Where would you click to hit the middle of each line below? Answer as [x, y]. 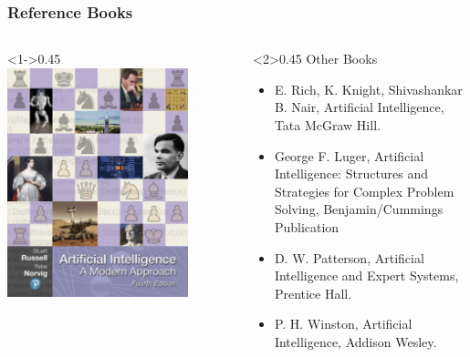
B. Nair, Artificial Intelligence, [359, 107]
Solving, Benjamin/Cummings [359, 209]
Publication [307, 226]
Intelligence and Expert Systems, [366, 275]
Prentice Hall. [313, 293]
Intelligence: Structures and [351, 173]
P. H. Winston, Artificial [343, 324]
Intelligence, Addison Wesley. [355, 341]
